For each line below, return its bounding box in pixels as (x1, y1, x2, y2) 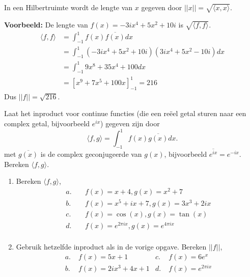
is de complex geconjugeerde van (40, 149, 142, 159)
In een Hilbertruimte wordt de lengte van (4, 2, 133, 12)
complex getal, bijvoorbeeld (4, 118, 90, 129)
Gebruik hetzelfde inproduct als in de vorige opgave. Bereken (16, 241, 207, 252)
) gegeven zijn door (100, 118, 160, 129)
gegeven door (141, 2, 182, 12)
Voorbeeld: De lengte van (4, 19, 88, 30)
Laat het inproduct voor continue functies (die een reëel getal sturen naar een (4, 108, 246, 119)
